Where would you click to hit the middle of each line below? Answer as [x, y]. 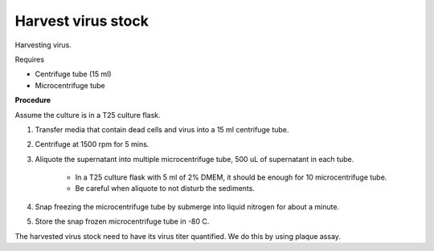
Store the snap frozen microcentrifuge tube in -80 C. [122, 221]
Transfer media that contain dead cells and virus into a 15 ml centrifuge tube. [162, 129]
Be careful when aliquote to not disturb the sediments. [165, 188]
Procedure [33, 100]
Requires [29, 59]
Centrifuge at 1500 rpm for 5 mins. [92, 144]
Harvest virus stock [82, 21]
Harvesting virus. [43, 45]
